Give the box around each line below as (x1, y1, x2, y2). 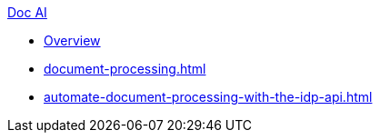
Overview (44, 33, 101, 48)
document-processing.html (44, 61, 206, 76)
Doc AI (7, 5, 47, 20)
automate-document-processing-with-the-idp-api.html (44, 89, 373, 105)
